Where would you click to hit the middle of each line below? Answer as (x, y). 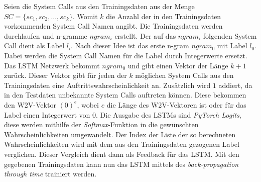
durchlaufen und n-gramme (46, 35)
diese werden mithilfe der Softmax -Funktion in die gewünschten (101, 124)
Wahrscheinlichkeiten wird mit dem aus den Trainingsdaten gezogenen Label (122, 144)
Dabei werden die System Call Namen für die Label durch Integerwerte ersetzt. (126, 55)
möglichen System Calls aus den (184, 75)
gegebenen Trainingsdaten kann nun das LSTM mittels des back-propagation (121, 164)
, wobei (88, 104)
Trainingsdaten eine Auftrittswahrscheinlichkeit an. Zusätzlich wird (107, 85)
